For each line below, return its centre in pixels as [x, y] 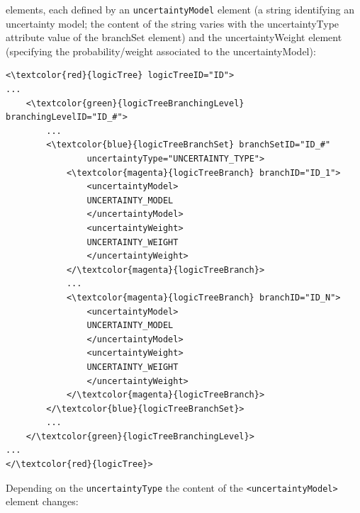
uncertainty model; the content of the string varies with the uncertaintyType [173, 23]
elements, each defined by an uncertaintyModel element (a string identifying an [180, 9]
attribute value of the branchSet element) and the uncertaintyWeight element [174, 37]
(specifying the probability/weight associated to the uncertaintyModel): [161, 51]
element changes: [42, 501]
